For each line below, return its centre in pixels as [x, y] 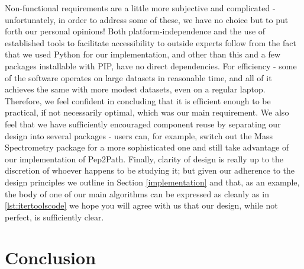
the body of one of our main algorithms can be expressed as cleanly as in [137, 193]
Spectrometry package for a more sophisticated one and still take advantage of [147, 147]
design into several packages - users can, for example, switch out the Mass [139, 135]
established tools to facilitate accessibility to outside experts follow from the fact [151, 42]
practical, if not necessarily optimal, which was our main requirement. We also [147, 112]
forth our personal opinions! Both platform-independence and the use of [135, 31]
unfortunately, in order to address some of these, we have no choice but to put [147, 19]
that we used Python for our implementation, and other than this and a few [143, 54]
